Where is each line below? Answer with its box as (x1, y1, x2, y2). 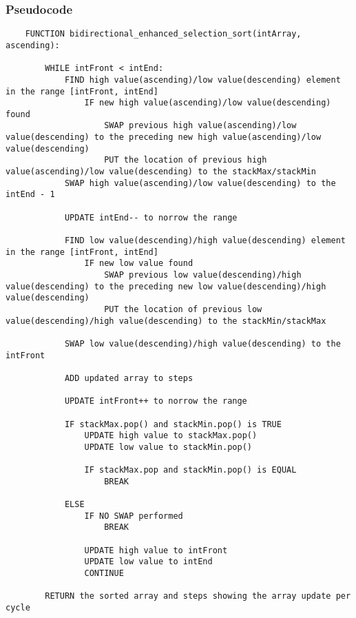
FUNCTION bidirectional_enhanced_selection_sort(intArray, (25, 29, 302, 39)
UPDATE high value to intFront (84, 545, 228, 555)
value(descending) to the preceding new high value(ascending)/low (6, 132, 322, 143)
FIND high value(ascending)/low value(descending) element (64, 74, 341, 85)
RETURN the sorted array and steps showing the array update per (45, 591, 351, 601)
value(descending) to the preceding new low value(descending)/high (6, 281, 326, 291)
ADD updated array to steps (64, 373, 193, 383)
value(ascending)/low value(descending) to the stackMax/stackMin (6, 167, 317, 177)
